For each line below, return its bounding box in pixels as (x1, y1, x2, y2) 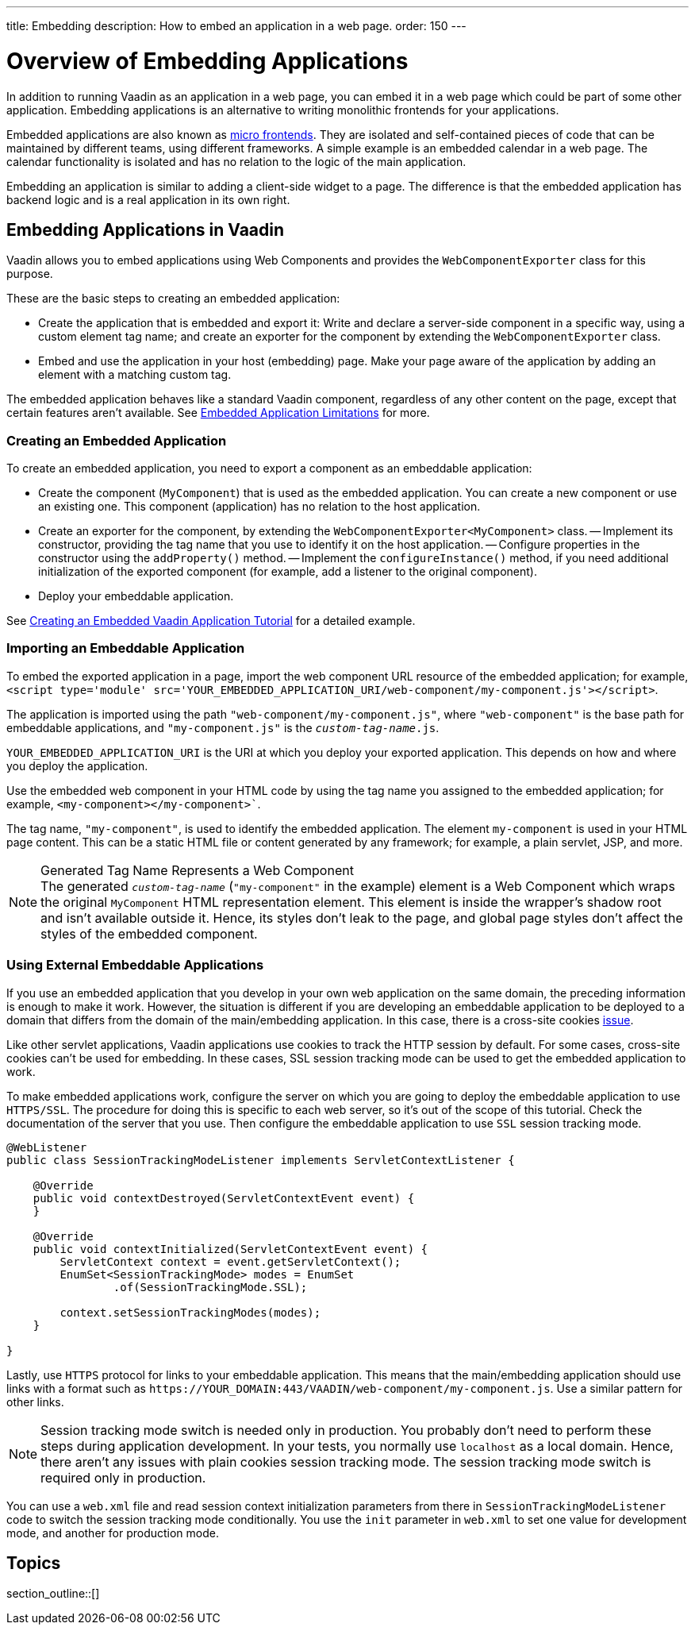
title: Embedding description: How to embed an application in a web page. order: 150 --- (6, 19, 467, 33)
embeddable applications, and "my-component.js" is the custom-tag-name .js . (6, 720, 440, 735)
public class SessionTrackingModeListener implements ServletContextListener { (6, 1153, 515, 1166)
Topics (6, 1553, 61, 1574)
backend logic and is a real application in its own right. (6, 192, 290, 206)
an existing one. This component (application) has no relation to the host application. (38, 499, 481, 514)
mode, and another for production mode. (6, 1525, 219, 1540)
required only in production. (40, 1469, 206, 1486)
